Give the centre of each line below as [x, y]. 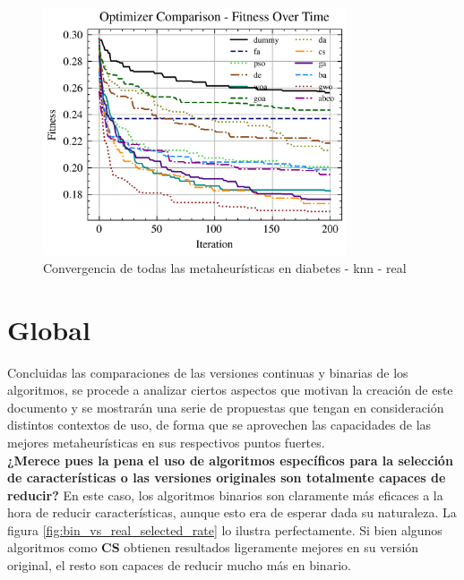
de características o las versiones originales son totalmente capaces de [227, 478]
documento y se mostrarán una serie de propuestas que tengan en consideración [226, 407]
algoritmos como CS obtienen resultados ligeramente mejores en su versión [213, 547]
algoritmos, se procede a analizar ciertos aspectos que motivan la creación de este [230, 390]
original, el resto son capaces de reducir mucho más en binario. [179, 565]
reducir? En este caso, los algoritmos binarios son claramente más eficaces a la [225, 495]
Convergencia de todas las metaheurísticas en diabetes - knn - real [225, 267]
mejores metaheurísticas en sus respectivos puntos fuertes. [166, 442]
